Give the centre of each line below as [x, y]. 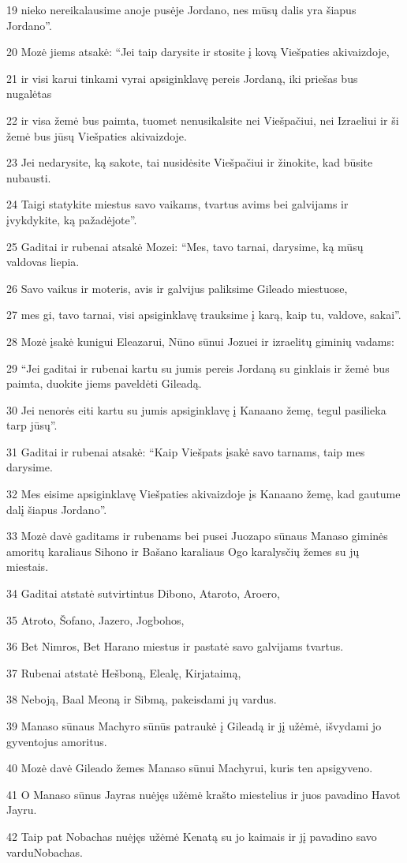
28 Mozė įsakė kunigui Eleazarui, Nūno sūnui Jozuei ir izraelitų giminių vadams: [200, 341]
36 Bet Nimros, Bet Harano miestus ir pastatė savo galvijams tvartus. [175, 646]
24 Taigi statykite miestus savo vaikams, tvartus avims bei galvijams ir [177, 204]
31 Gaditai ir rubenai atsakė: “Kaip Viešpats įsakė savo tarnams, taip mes [186, 451]
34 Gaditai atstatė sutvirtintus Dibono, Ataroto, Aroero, [143, 593]
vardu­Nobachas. [45, 852]
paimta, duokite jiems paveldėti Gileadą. [104, 383]
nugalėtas [29, 94]
